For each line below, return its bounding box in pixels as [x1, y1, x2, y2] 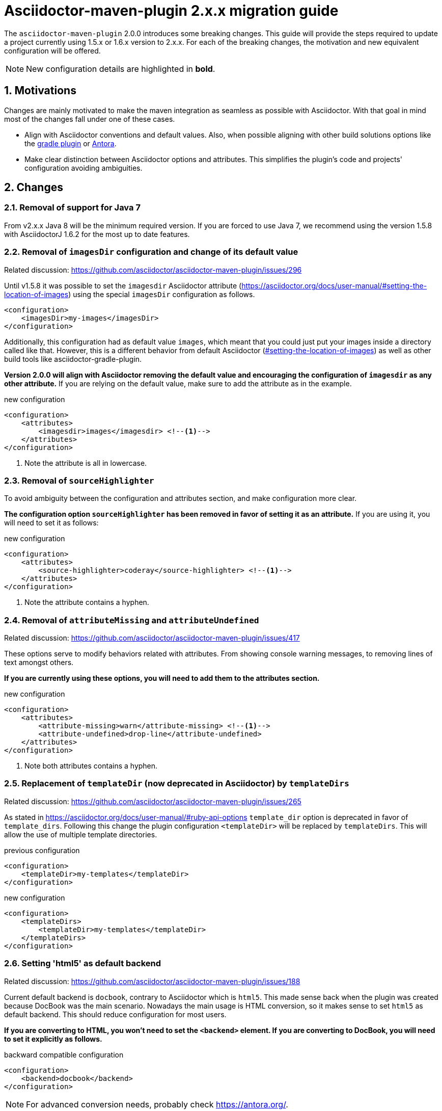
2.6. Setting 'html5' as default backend [4, 958, 161, 969]
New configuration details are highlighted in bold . [26, 63, 215, 74]
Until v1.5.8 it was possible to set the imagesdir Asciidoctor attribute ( [4, 281, 242, 290]
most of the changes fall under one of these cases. [4, 114, 175, 123]
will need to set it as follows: [4, 518, 99, 527]
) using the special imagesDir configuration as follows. [68, 289, 255, 299]
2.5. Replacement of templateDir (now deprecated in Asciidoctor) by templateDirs [4, 778, 349, 789]
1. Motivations [4, 84, 76, 97]
